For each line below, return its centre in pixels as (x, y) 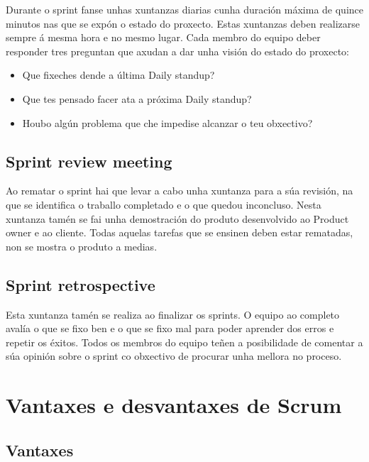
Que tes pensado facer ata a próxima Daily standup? (137, 98)
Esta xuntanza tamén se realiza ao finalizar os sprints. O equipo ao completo (173, 314)
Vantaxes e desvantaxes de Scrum (174, 405)
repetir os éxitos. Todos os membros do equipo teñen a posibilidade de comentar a (184, 342)
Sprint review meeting (89, 161)
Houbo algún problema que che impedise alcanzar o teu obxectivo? (167, 122)
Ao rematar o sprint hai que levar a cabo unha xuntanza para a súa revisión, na (180, 191)
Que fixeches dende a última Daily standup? (119, 75)
